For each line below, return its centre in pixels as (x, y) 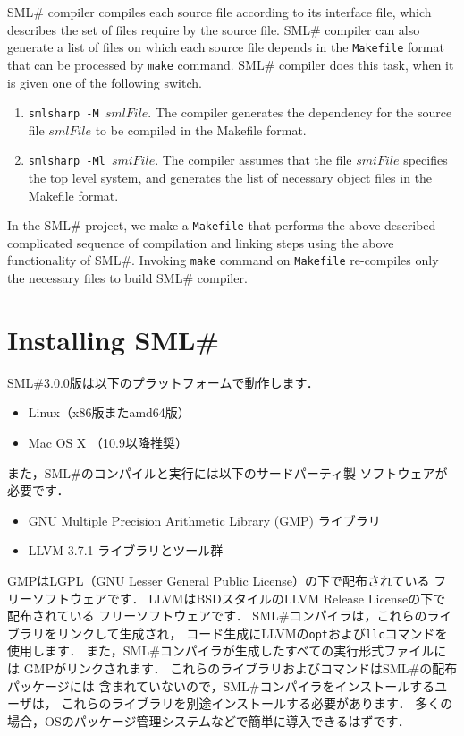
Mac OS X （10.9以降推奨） (108, 442)
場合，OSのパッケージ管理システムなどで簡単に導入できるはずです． (209, 720)
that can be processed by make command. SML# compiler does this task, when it (231, 64)
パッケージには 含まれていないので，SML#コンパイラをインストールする (221, 685)
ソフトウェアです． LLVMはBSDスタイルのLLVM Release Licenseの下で (239, 598)
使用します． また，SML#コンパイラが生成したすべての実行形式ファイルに (227, 650)
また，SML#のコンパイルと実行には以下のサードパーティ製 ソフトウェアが (228, 472)
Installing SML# (114, 339)
